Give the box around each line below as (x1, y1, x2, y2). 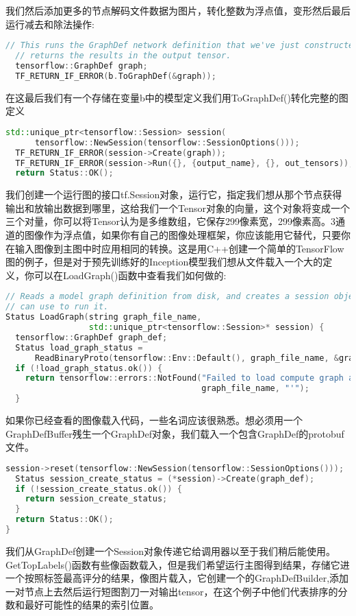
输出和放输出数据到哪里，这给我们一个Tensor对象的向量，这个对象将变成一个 (5, 200, 350, 215)
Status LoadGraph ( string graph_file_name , (5, 312, 202, 322)
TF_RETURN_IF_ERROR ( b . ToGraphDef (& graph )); (15, 71, 216, 81)
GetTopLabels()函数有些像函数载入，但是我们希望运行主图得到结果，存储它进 (5, 557, 350, 571)
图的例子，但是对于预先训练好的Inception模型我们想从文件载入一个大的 (5, 254, 323, 269)
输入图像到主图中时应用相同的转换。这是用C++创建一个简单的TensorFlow (14, 241, 344, 255)
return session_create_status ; (25, 494, 168, 504)
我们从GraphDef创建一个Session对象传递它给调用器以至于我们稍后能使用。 (5, 543, 335, 558)
